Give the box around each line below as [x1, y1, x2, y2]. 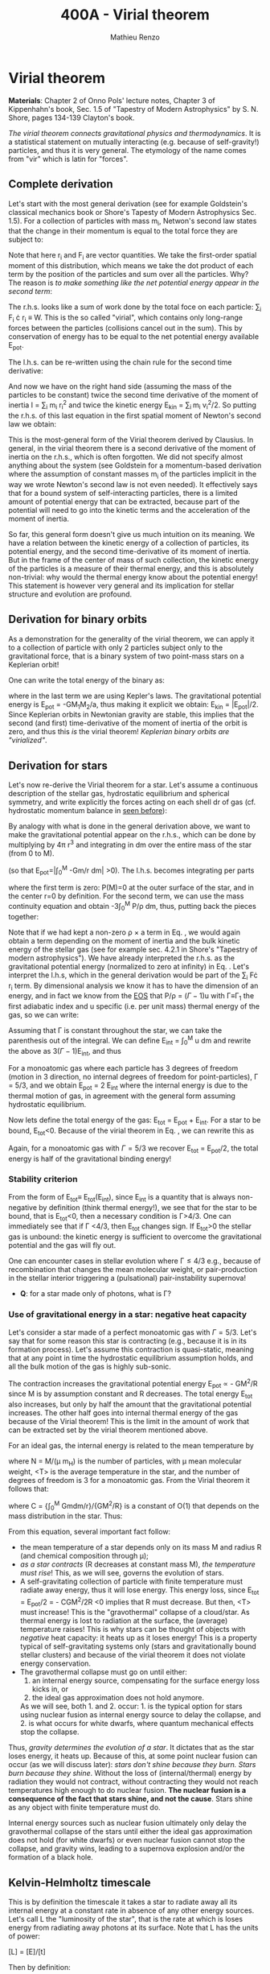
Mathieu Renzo [109, 32, 161, 42]
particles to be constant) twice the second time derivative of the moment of [8, 390, 259, 400]
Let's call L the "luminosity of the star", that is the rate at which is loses [8, 1914, 243, 1924]
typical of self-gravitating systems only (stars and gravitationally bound [19, 1642, 257, 1651]
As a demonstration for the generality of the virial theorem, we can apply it [8, 634, 255, 643]
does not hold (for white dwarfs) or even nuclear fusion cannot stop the [8, 1836, 245, 1845]
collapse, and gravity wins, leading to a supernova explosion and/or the [8, 1844, 245, 1853]
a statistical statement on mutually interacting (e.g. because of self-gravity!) [8, 137, 260, 147]
